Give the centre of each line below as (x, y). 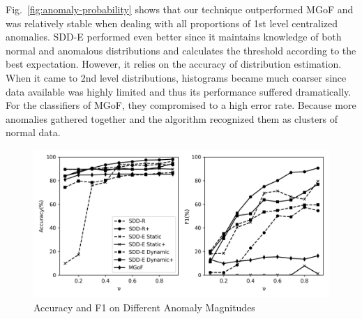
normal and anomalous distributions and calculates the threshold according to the (181, 50)
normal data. (33, 132)
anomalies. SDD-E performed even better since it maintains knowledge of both (174, 37)
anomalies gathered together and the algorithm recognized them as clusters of (172, 118)
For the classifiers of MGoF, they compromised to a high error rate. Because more (181, 105)
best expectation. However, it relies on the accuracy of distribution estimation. (174, 64)
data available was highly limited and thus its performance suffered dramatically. (179, 91)
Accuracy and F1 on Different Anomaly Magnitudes (144, 307)
